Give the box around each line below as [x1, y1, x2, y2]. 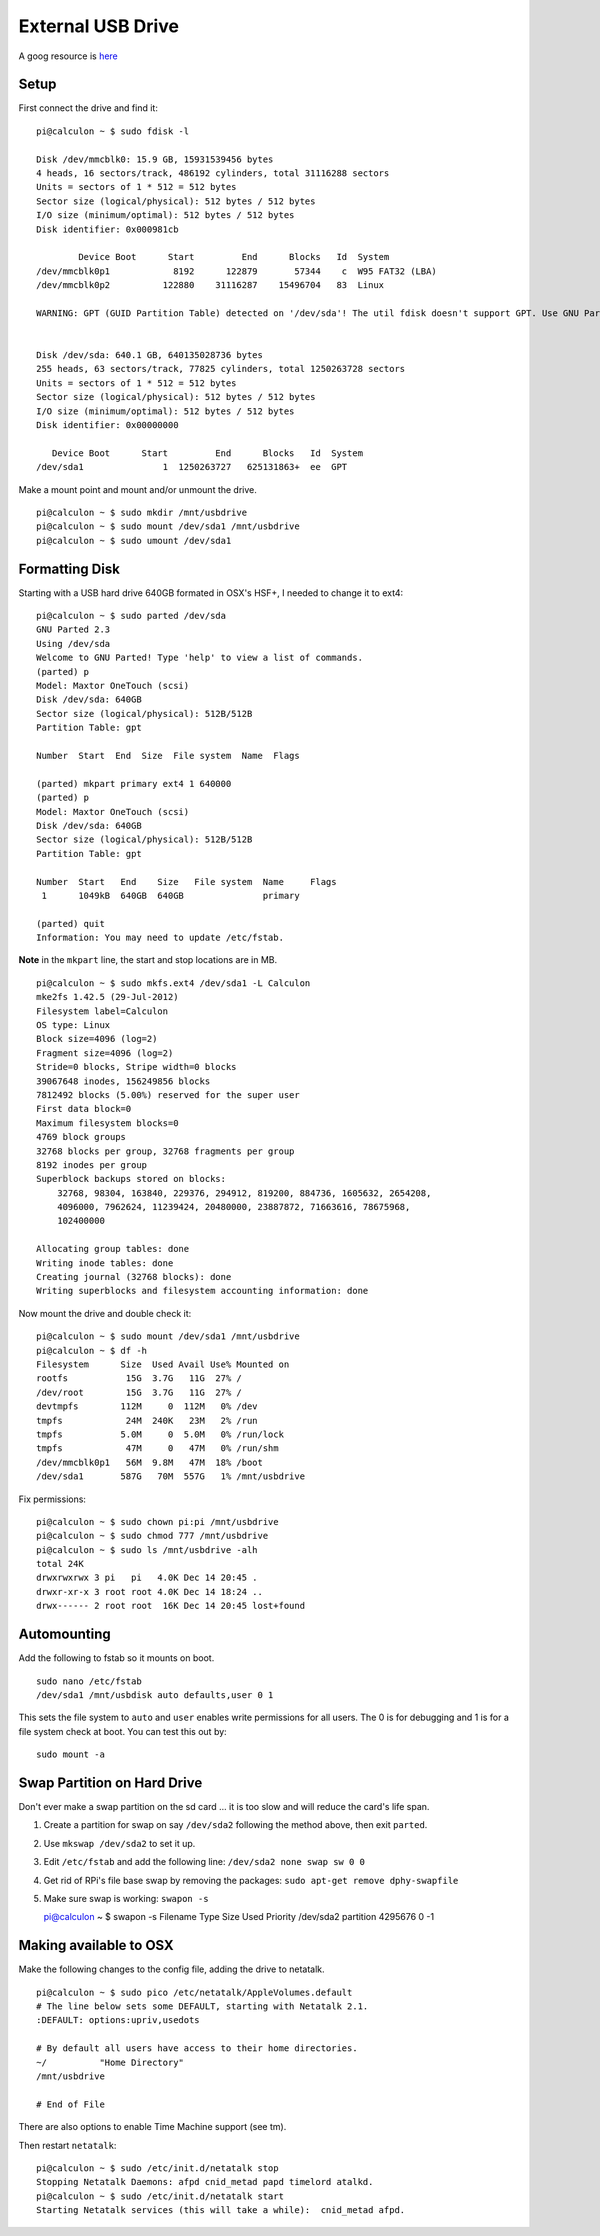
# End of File [36, 2098, 105, 2110]
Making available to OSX [18, 1937, 174, 1954]
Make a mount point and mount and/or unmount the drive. [18, 483, 257, 495]
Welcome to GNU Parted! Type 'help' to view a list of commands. [36, 652, 364, 664]
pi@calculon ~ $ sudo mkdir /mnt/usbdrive [36, 507, 248, 518]
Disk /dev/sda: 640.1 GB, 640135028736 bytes [36, 350, 264, 361]
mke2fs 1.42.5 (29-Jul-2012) [36, 991, 179, 1003]
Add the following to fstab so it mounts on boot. [18, 1652, 215, 1664]
